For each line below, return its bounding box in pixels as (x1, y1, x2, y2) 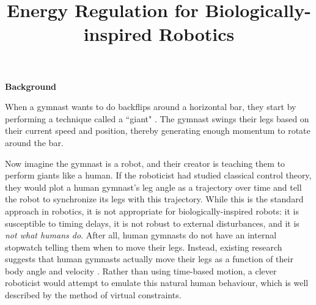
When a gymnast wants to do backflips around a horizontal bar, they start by (5, 100, 296, 113)
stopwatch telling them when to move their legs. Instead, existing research (5, 240, 282, 253)
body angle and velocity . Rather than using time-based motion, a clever (5, 264, 277, 277)
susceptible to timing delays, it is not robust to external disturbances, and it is (5, 216, 299, 229)
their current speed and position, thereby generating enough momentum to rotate (5, 124, 310, 137)
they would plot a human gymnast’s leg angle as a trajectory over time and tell (5, 180, 302, 193)
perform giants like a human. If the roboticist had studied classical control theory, (5, 169, 312, 182)
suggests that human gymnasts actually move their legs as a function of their (5, 252, 293, 265)
